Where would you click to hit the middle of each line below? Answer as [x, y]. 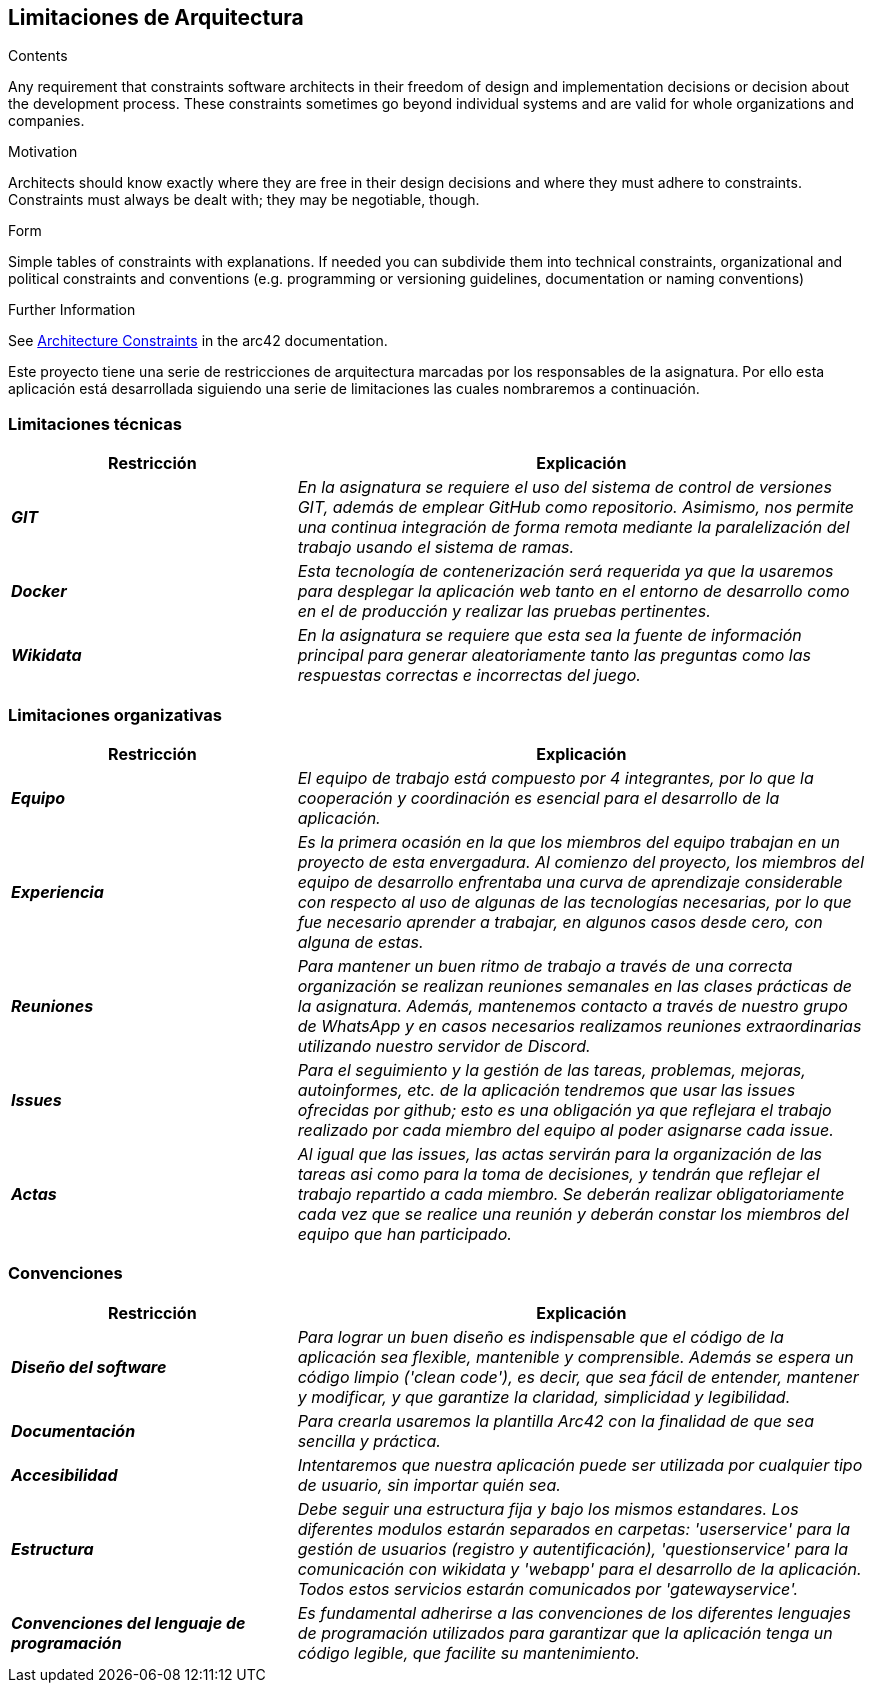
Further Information [72, 310]
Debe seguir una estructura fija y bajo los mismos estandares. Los [548, 1508]
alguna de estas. [360, 941]
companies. [46, 121]
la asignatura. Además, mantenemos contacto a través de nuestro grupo [572, 1005]
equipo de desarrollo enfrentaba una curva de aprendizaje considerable [570, 881]
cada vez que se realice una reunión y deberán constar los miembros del [573, 1213]
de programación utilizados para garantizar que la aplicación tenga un [565, 1632]
